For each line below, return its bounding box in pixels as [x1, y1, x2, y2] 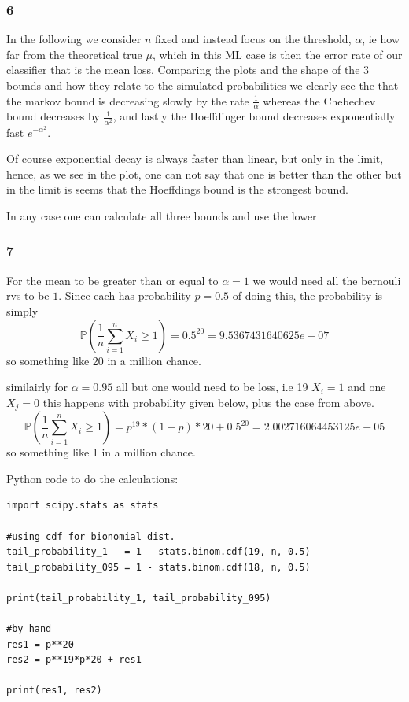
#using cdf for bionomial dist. [6, 530, 175, 542]
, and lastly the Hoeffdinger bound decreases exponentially [112, 108, 396, 124]
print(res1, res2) [6, 685, 102, 696]
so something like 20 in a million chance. [6, 352, 201, 368]
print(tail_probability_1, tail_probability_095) [6, 592, 271, 604]
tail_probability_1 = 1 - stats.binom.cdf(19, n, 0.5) [6, 546, 311, 558]
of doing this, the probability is [232, 287, 383, 304]
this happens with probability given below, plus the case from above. [42, 393, 374, 410]
